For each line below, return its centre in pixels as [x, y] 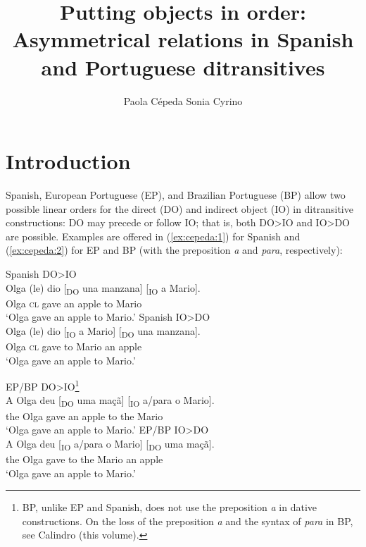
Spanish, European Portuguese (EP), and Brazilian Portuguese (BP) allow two [176, 195]
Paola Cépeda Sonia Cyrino [183, 100]
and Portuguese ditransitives [183, 67]
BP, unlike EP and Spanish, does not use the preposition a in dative [170, 507]
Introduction [68, 161]
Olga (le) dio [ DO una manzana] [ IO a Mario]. [103, 288]
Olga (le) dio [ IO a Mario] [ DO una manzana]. [103, 331]
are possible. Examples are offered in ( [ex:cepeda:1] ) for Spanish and [153, 236]
